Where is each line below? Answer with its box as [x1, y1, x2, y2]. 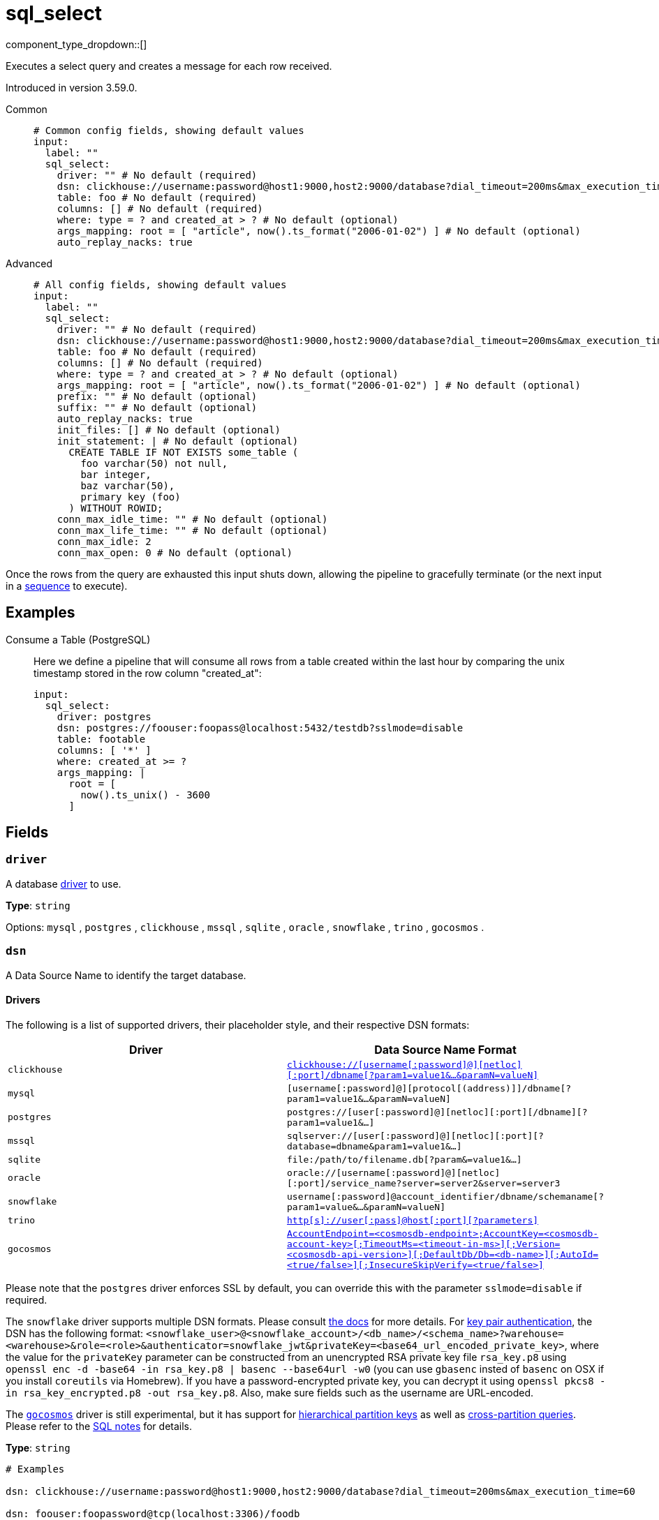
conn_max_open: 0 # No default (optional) [57, 546, 293, 558]
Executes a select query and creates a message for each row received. [6, 59, 332, 72]
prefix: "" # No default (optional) [57, 390, 258, 402]
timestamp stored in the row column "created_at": [34, 666, 262, 679]
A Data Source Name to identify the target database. [6, 969, 246, 981]
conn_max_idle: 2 [57, 535, 151, 547]
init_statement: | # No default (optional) [57, 435, 299, 447]
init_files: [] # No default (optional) [57, 424, 281, 435]
